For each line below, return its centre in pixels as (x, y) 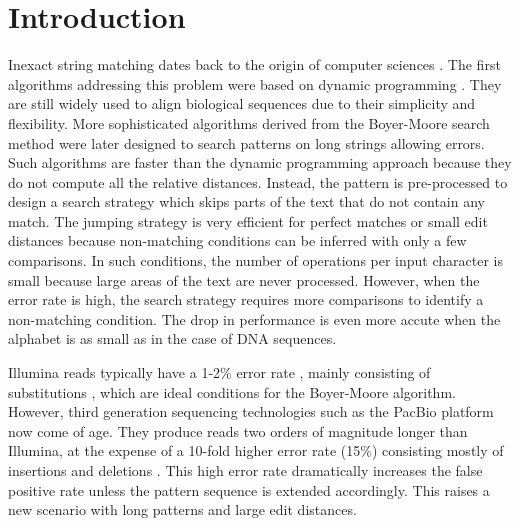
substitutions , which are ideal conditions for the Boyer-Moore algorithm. (232, 391)
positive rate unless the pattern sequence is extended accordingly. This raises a (249, 489)
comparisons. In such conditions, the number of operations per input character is (255, 260)
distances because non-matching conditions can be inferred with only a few (237, 240)
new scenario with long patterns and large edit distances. (182, 509)
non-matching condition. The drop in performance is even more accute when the (254, 318)
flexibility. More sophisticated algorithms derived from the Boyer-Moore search (249, 122)
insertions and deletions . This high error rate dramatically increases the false (245, 470)
